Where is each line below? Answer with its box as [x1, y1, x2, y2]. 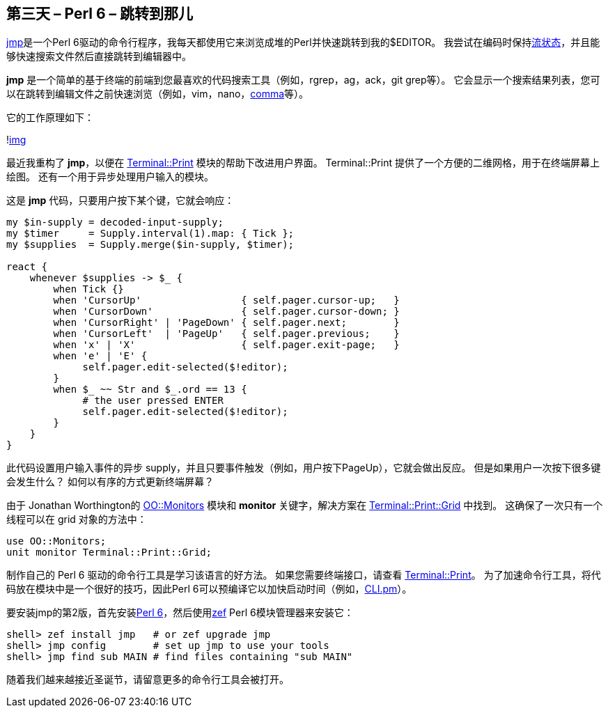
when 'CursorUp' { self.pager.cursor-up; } [53, 295, 400, 306]
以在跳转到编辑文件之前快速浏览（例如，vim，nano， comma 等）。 [6, 88, 309, 100]
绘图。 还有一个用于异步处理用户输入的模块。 [6, 171, 214, 183]
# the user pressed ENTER [82, 395, 224, 407]
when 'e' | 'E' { [53, 350, 148, 362]
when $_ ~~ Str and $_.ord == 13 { [53, 384, 247, 395]
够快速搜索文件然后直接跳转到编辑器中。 [6, 50, 192, 63]
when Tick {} [53, 283, 124, 295]
